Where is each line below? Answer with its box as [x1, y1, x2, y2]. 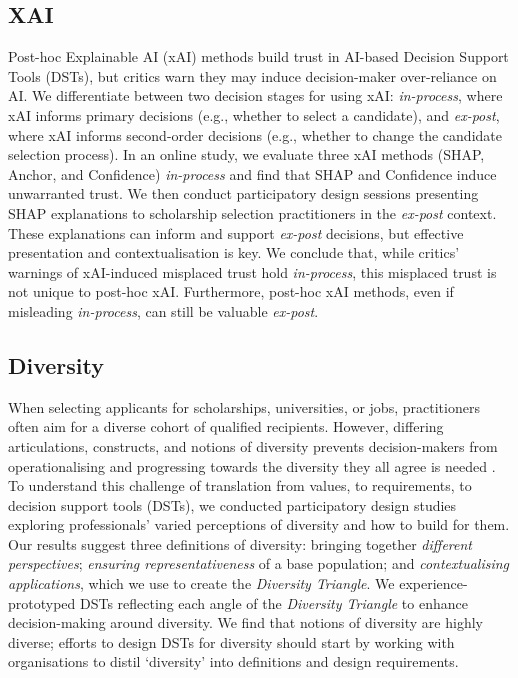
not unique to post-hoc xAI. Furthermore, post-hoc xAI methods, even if [8, 281, 454, 302]
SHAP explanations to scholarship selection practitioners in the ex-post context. [8, 202, 497, 223]
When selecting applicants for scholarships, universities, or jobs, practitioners [8, 396, 480, 417]
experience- [399, 573, 468, 594]
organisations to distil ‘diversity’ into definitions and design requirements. [8, 651, 459, 672]
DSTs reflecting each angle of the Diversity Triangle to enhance [80, 592, 468, 613]
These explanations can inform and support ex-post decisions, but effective [8, 222, 464, 243]
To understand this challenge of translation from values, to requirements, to [8, 475, 472, 496]
